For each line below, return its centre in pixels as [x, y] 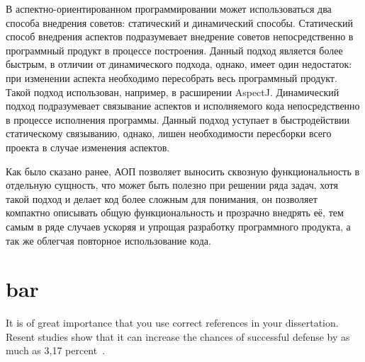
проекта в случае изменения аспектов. [88, 147]
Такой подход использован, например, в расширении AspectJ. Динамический [173, 92]
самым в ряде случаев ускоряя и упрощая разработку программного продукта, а [178, 226]
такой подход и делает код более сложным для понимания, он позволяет [162, 198]
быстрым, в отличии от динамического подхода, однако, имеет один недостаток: [179, 64]
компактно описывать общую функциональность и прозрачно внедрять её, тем [175, 212]
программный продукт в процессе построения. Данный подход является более [174, 50]
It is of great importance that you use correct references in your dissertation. [172, 323]
